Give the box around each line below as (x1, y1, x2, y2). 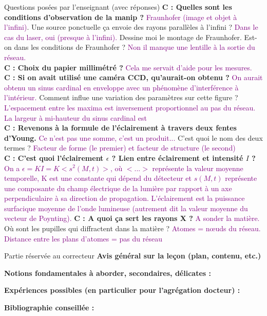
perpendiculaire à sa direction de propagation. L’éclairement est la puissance (4, 193, 245, 203)
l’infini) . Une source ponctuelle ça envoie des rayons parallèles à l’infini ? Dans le (4, 22, 258, 32)
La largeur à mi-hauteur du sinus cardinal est (4, 112, 147, 123)
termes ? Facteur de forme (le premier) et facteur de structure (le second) (4, 142, 236, 153)
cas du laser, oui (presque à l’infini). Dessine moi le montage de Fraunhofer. (4, 31, 242, 42)
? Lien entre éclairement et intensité (111, 152, 243, 163)
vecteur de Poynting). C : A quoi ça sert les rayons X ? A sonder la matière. (4, 213, 260, 224)
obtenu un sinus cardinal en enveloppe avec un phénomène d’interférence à (4, 82, 239, 92)
